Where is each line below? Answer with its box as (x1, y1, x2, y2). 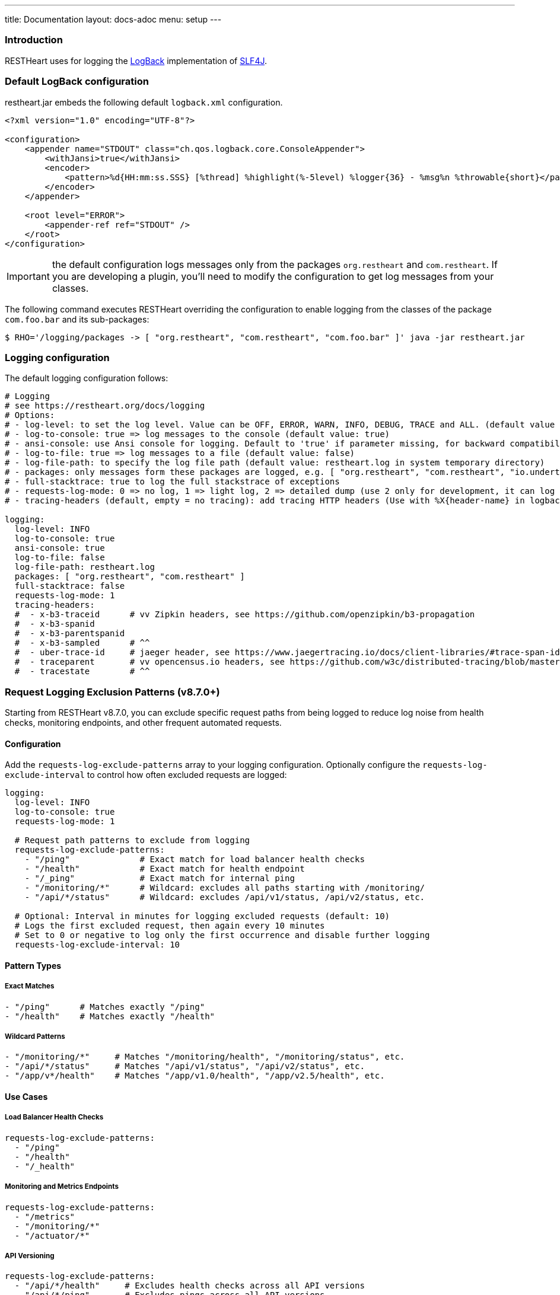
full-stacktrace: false (14, 581, 125, 591)
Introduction (5, 34, 63, 46)
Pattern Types (5, 960, 62, 971)
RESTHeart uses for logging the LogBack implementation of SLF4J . (5, 55, 267, 66)
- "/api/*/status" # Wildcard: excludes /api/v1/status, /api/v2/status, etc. (24, 892, 425, 902)
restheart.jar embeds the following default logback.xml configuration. (5, 97, 283, 107)
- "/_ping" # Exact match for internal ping (24, 873, 295, 883)
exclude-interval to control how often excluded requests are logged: (5, 770, 287, 780)
